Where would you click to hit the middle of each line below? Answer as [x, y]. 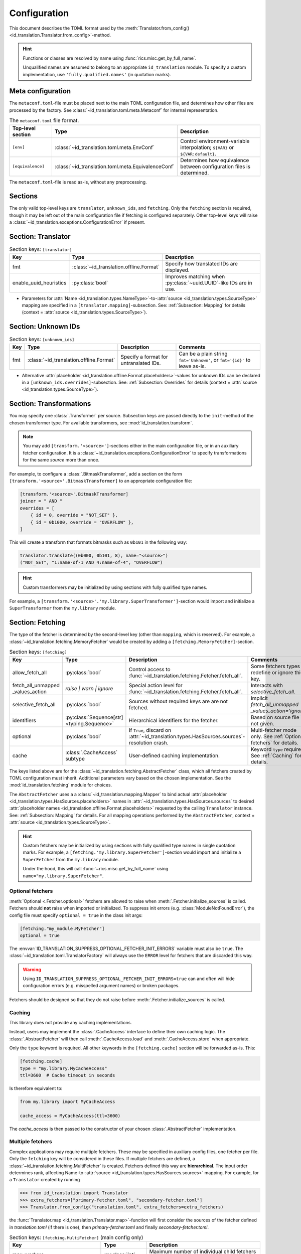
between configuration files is [215, 167]
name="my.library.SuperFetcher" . [63, 876]
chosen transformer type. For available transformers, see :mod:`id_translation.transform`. [101, 423]
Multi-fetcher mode [274, 730]
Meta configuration [40, 91]
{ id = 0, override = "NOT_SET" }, [74, 515]
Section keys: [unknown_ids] [42, 340]
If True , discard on [150, 730]
